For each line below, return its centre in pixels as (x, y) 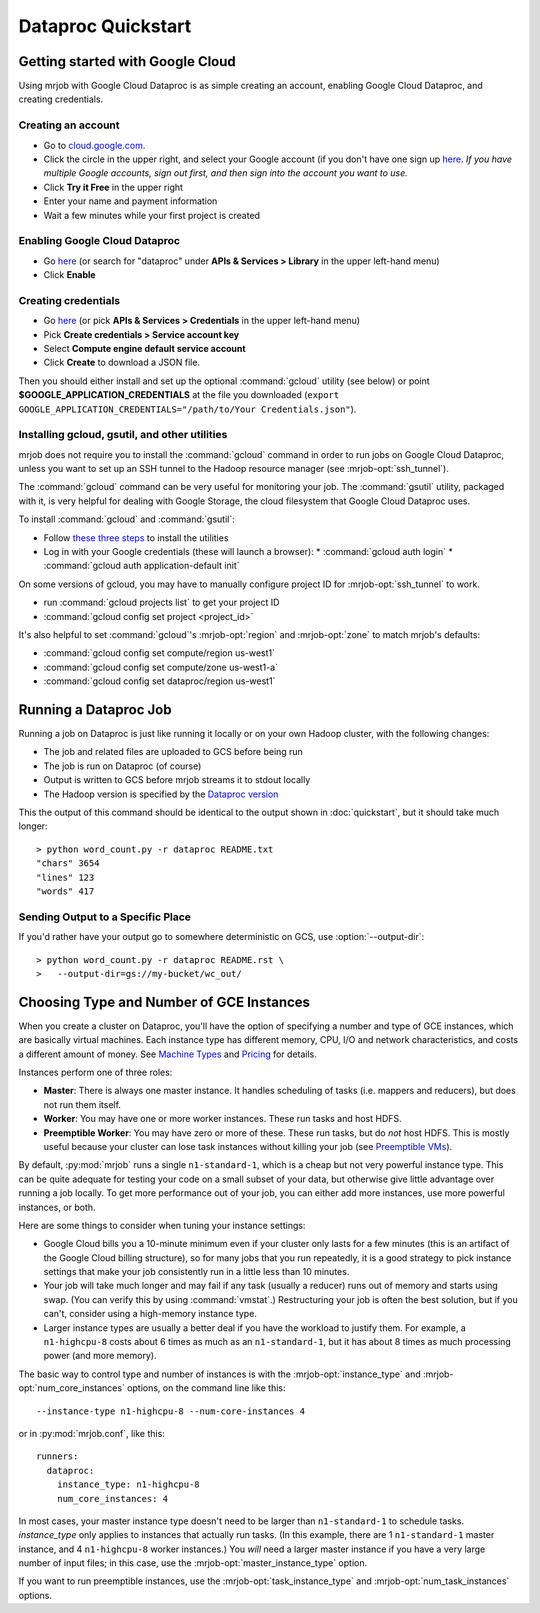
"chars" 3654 (68, 863)
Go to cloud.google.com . (94, 145)
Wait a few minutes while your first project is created (151, 215)
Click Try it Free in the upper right (113, 187)
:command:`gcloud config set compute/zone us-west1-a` (161, 667)
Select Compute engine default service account (144, 348)
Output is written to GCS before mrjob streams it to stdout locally (177, 780)
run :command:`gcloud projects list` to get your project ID (161, 602)
